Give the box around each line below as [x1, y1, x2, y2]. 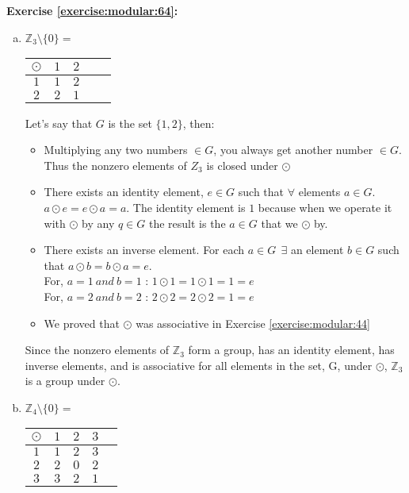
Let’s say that [25, 114, 93, 131]
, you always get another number [213, 141, 373, 158]
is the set [108, 114, 152, 131]
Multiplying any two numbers [44, 141, 188, 158]
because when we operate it [258, 198, 392, 215]
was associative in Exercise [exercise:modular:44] [136, 314, 371, 331]
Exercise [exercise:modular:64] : [6, 2, 178, 18]
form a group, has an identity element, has [188, 341, 395, 358]
